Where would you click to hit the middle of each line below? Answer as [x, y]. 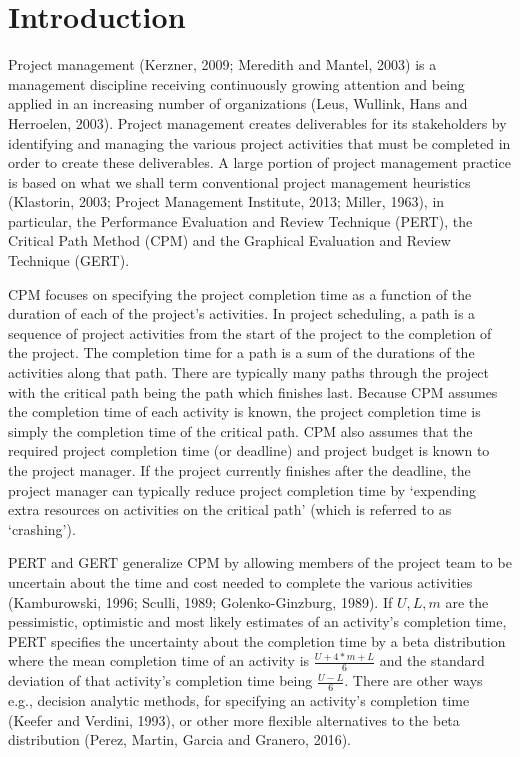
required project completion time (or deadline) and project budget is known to [249, 450]
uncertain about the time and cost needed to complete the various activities [240, 581]
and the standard [432, 660]
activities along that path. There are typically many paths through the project [249, 372]
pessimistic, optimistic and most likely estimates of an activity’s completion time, [257, 621]
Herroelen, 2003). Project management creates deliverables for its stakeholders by [257, 122]
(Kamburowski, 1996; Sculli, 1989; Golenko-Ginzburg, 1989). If [200, 601]
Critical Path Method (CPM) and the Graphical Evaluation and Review [229, 240]
